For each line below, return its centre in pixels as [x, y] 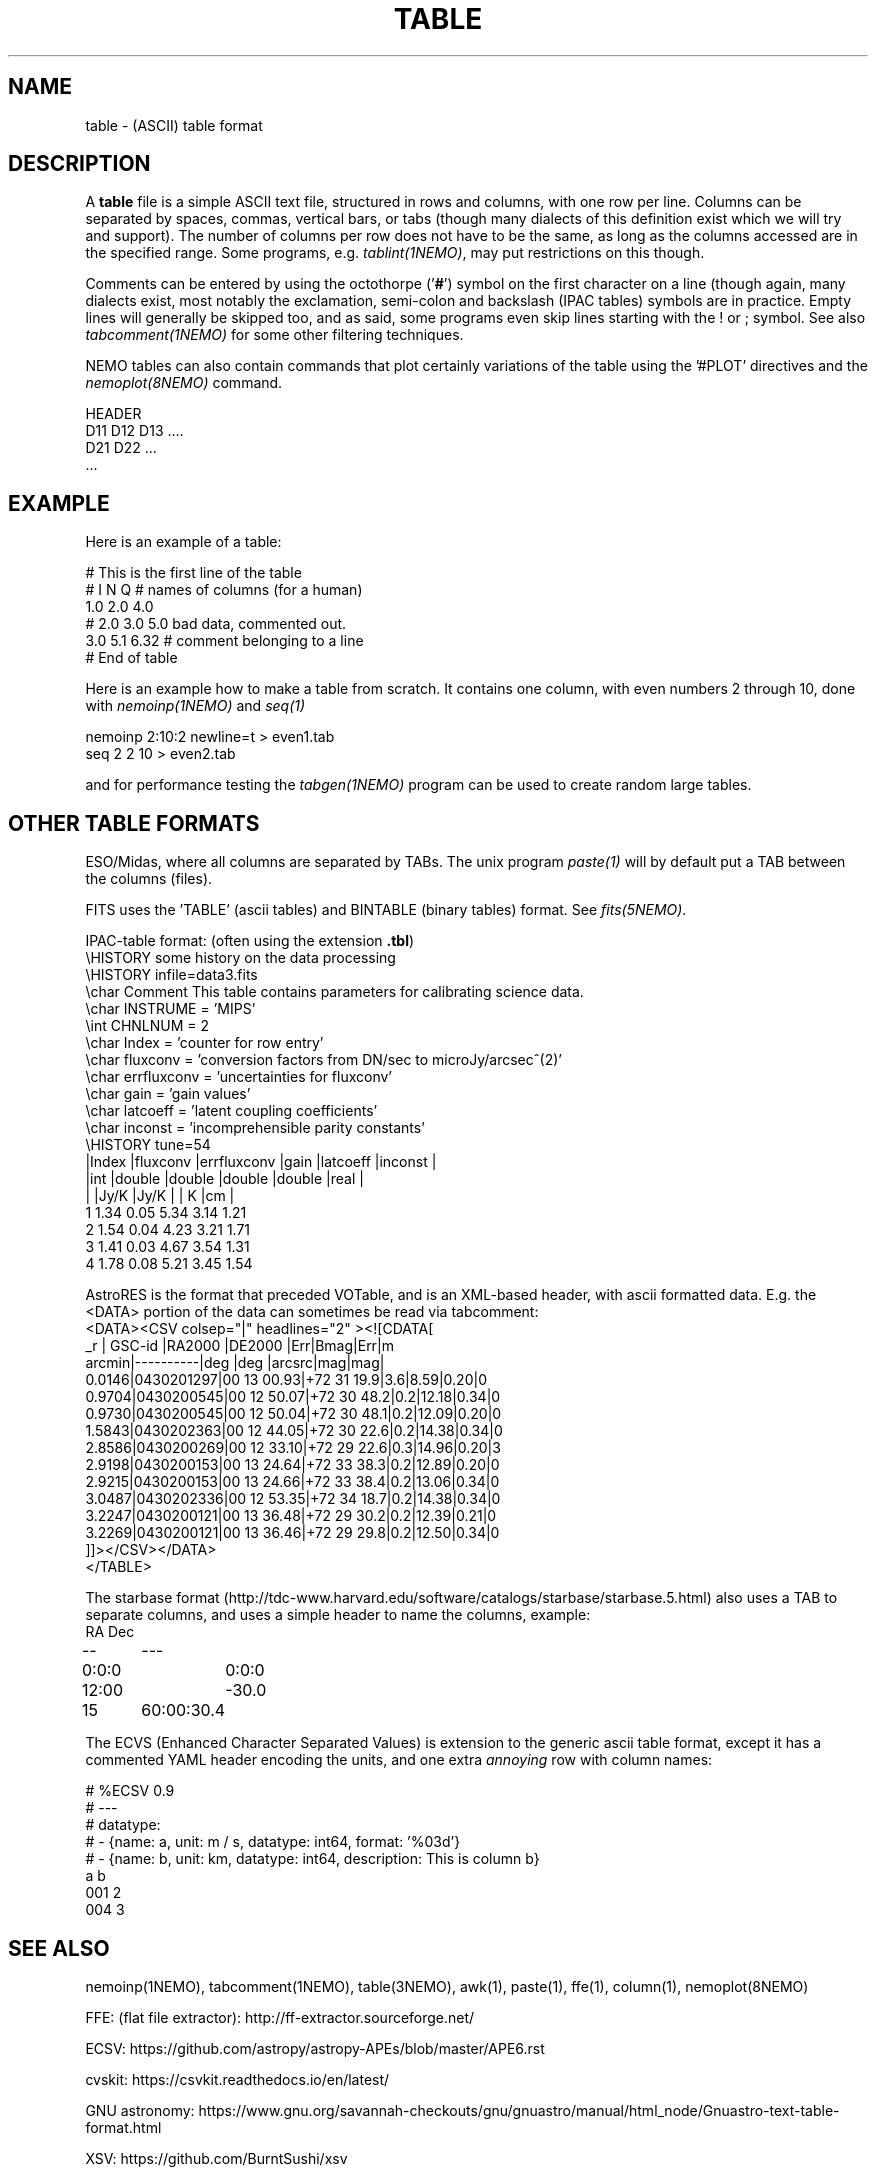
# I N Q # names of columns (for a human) [224, 590]
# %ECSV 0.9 [130, 1791]
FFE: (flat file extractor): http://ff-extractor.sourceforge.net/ [280, 2017]
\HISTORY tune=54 [148, 1145]
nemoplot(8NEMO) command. [184, 383]
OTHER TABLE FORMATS [134, 823]
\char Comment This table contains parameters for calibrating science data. [334, 992]
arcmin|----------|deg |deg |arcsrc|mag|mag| [235, 1363]
